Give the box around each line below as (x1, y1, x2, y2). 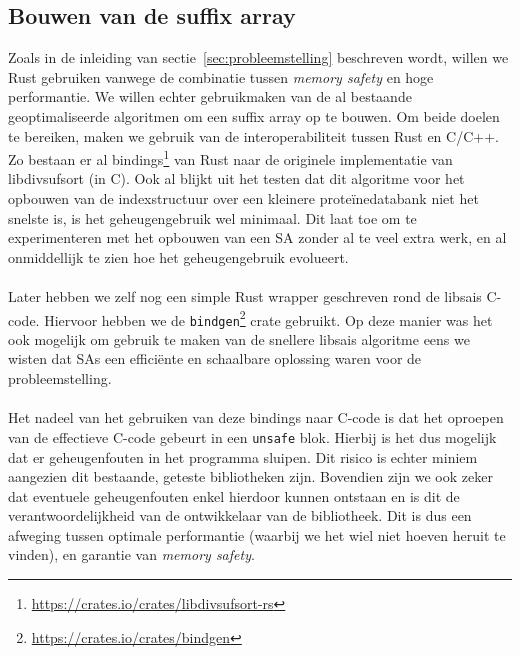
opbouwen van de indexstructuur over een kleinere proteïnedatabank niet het (8, 188, 479, 209)
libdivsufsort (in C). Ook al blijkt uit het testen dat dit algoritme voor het (8, 168, 465, 189)
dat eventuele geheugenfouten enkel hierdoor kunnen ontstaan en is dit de (8, 485, 460, 506)
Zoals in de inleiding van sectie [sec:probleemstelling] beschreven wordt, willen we (8, 47, 509, 68)
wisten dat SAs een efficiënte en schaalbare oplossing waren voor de (8, 348, 422, 369)
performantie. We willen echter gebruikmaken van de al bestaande (8, 86, 412, 107)
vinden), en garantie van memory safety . (8, 544, 255, 565)
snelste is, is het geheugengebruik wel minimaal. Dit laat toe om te (8, 207, 417, 228)
